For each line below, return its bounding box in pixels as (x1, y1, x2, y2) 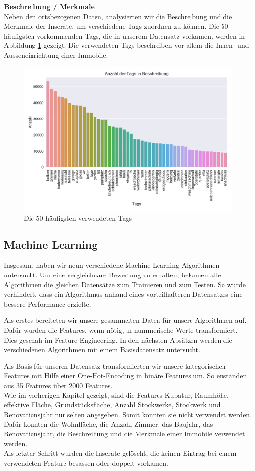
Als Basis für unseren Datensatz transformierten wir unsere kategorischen (4, 360, 226, 371)
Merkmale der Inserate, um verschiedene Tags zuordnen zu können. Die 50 (4, 21, 228, 31)
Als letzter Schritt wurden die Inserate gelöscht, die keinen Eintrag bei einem (4, 448, 237, 458)
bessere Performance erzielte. (4, 298, 91, 309)
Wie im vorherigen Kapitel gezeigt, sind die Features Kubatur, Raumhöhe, (4, 390, 229, 400)
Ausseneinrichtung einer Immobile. (4, 49, 108, 60)
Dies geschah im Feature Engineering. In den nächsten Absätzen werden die (4, 334, 232, 345)
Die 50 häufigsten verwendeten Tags (24, 212, 132, 223)
